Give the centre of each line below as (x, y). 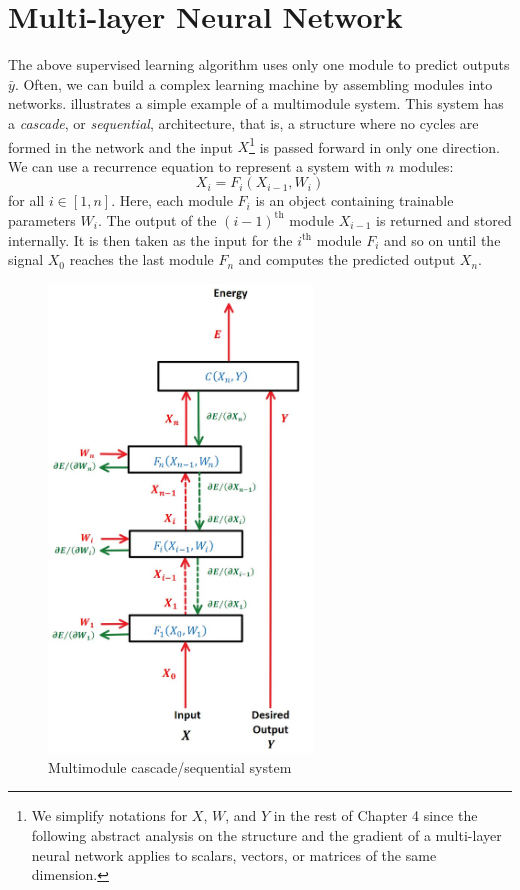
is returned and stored (444, 219)
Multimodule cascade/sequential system (170, 766)
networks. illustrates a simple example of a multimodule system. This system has (256, 103)
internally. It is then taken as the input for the (150, 239)
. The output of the (157, 219)
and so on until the (442, 239)
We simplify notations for (109, 815)
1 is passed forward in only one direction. (374, 145)
